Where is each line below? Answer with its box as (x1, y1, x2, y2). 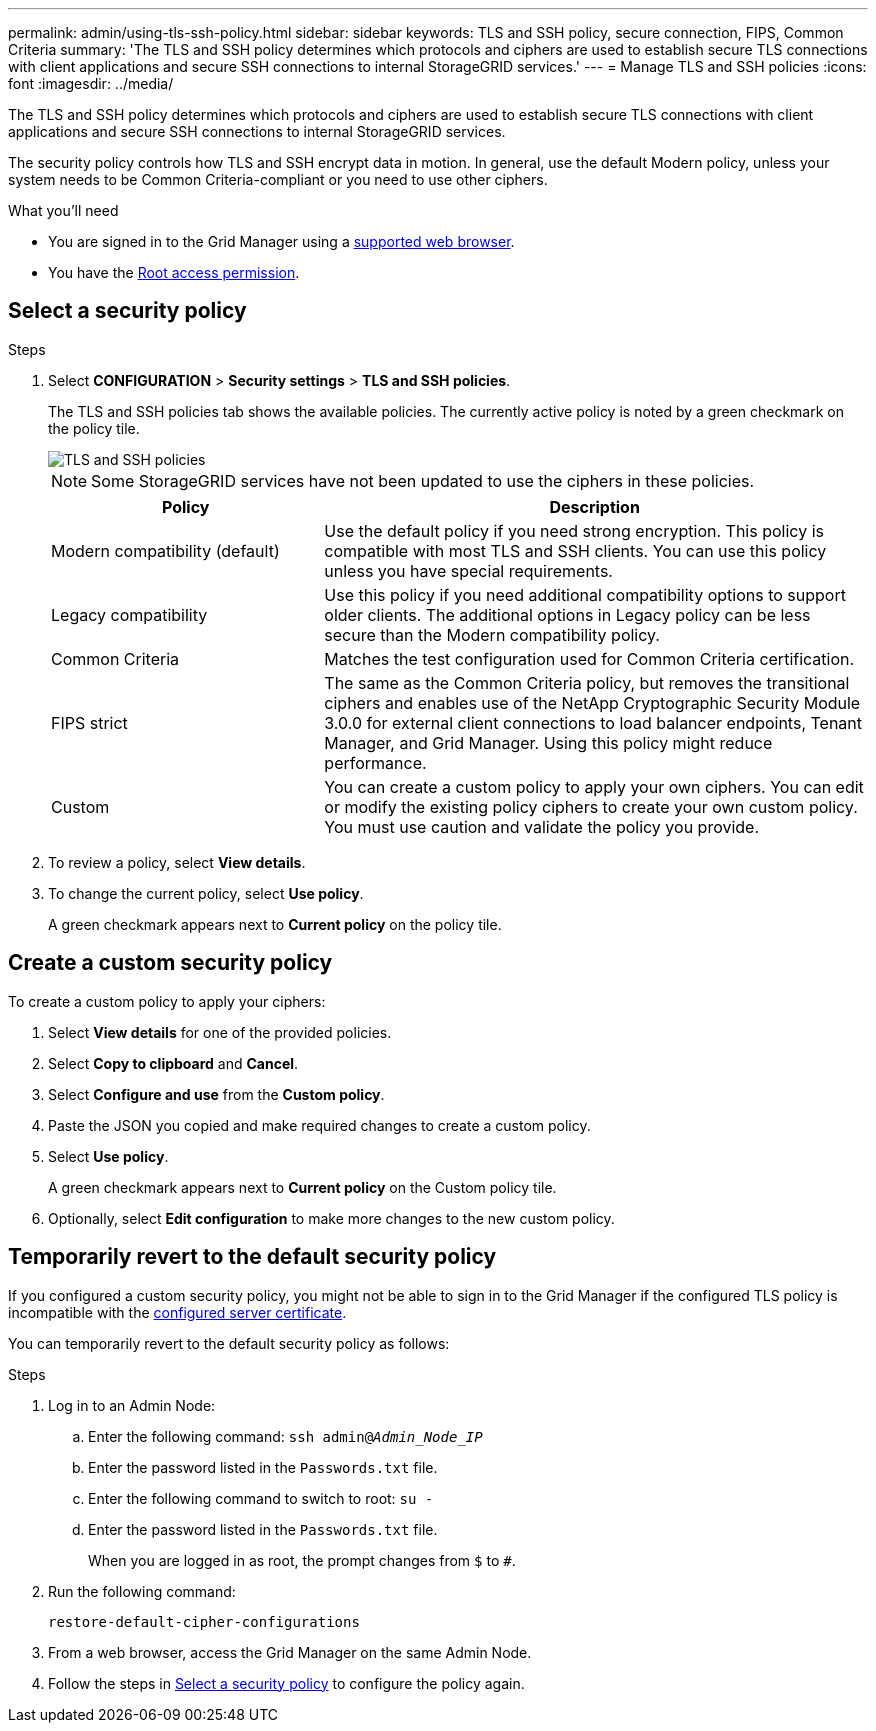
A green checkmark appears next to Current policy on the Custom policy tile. (48, 1178, 557, 1196)
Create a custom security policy (8, 950, 333, 976)
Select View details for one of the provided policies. (48, 1023, 392, 1041)
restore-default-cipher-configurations (48, 1613, 360, 1630)
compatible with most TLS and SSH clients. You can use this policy (324, 540, 827, 561)
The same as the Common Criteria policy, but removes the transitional (324, 672, 850, 693)
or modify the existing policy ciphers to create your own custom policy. (324, 796, 858, 817)
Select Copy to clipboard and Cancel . (48, 1054, 299, 1072)
